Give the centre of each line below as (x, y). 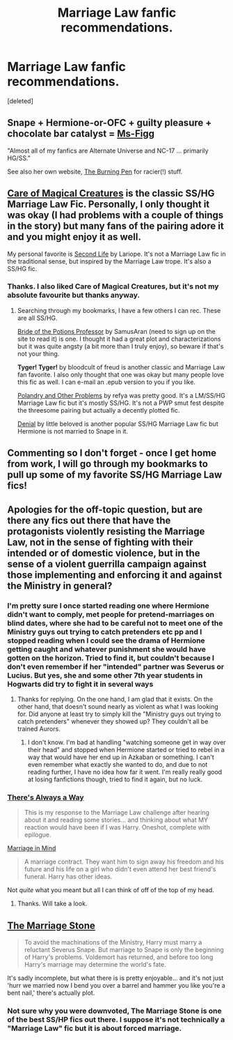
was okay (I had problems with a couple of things (115, 215)
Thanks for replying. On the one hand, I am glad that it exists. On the (115, 699)
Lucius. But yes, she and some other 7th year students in (105, 675)
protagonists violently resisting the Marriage (106, 531)
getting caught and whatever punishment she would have (107, 649)
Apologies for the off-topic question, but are (105, 509)
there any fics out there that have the (89, 520)
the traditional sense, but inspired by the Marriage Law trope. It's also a (110, 261)
